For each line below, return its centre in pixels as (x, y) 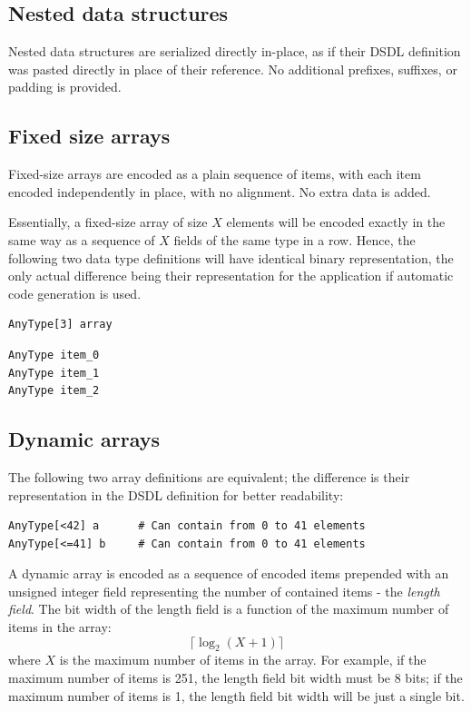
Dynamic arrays (84, 439)
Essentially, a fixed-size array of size (108, 222)
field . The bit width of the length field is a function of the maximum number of (229, 609)
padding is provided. (65, 87)
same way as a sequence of (82, 239)
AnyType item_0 (54, 355)
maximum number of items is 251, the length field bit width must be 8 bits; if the (235, 678)
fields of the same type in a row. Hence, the (294, 239)
